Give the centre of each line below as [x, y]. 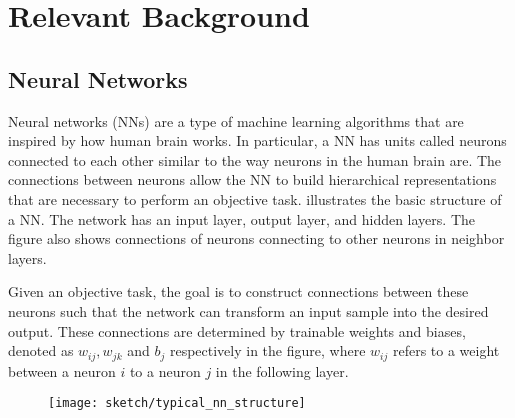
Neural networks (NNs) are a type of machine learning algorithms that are [236, 120]
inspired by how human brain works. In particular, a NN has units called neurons [257, 140]
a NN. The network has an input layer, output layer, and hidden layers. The [241, 218]
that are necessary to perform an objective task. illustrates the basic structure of [255, 198]
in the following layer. [282, 370]
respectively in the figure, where [267, 350]
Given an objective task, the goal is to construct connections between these [238, 291]
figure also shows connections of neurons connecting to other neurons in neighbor [256, 238]
